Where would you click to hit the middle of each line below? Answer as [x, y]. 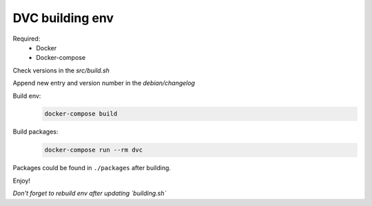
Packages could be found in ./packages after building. [92, 168]
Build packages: [35, 132]
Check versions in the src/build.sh [61, 70]
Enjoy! [22, 181]
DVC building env [63, 18]
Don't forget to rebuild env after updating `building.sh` [90, 194]
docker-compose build [81, 114]
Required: [27, 39]
